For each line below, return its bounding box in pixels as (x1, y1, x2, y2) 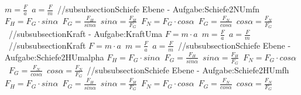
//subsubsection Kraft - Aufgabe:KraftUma (8, 28, 163, 40)
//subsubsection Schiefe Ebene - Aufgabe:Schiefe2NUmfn (57, 3, 259, 15)
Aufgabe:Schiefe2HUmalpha (5, 50, 104, 63)
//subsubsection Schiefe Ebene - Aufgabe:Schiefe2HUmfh (87, 63, 289, 76)
